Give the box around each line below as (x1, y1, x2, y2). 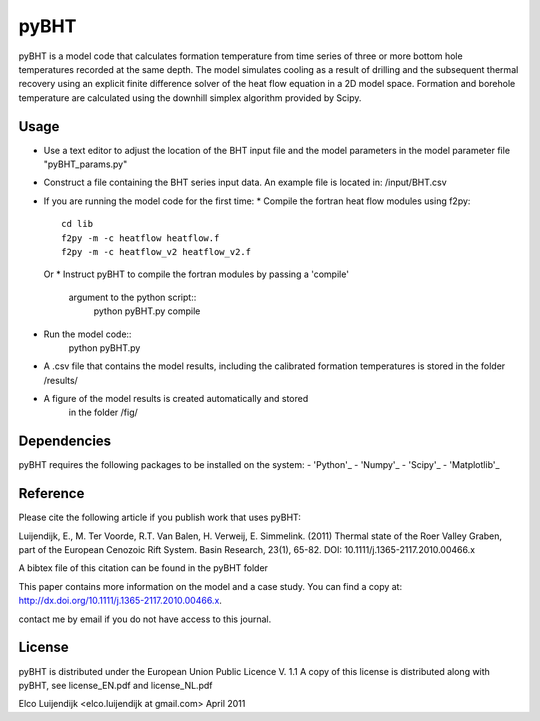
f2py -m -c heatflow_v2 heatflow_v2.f (61, 246, 252, 257)
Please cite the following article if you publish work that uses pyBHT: (18, 511, 302, 524)
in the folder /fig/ (68, 406, 139, 419)
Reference (18, 485, 85, 502)
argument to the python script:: (68, 291, 197, 303)
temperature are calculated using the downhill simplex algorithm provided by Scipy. (18, 91, 362, 104)
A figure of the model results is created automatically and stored (43, 393, 309, 405)
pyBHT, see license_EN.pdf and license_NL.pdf (18, 679, 213, 691)
